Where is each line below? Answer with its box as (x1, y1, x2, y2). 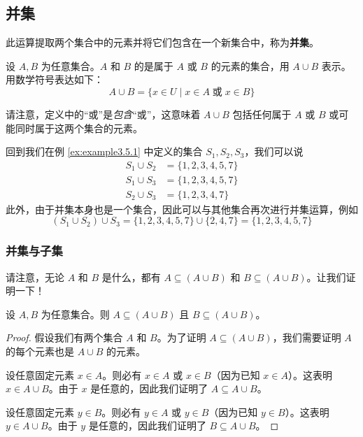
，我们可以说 (244, 144, 304, 159)
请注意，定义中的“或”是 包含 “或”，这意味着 (6, 106, 201, 121)
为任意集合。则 (41, 306, 110, 321)
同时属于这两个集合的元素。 (15, 120, 143, 135)
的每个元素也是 (6, 344, 74, 359)
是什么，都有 (101, 269, 161, 284)
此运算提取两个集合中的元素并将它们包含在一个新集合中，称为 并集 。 (6, 35, 319, 50)
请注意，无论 (6, 269, 64, 284)
